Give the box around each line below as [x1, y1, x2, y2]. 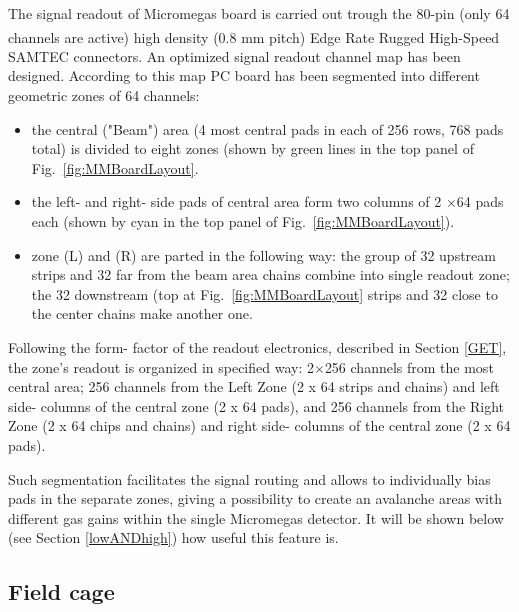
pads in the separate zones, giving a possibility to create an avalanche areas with [8, 488, 503, 509]
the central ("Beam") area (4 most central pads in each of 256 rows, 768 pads [31, 118, 504, 139]
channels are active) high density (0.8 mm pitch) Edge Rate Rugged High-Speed [8, 26, 500, 47]
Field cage [8, 576, 115, 607]
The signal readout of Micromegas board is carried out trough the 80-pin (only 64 [8, 3, 510, 23]
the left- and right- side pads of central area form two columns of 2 [31, 191, 442, 212]
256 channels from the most [324, 356, 494, 377]
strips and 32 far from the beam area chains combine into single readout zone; [31, 264, 510, 285]
